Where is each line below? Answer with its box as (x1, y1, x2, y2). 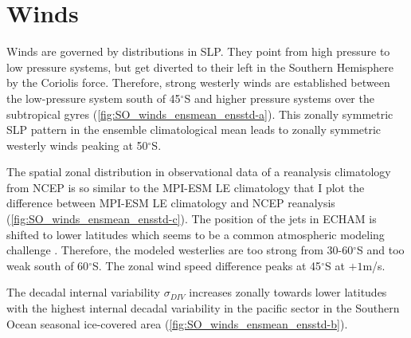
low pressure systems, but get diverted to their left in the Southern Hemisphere (6, 58, 394, 75)
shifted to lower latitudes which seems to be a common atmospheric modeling (6, 226, 385, 242)
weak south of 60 (6, 257, 89, 273)
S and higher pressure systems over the (184, 89, 374, 106)
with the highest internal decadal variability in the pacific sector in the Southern (6, 300, 400, 316)
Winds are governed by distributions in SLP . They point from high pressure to (6, 43, 390, 60)
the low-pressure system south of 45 (6, 89, 181, 106)
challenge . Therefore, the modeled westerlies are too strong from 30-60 (6, 242, 354, 258)
